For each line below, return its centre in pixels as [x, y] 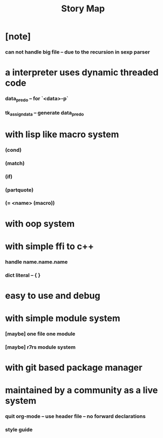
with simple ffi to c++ [49, 246]
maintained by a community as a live [81, 390]
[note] [18, 36]
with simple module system [63, 318]
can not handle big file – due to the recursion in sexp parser [78, 52]
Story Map [83, 9]
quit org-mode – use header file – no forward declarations [75, 416]
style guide [19, 430]
